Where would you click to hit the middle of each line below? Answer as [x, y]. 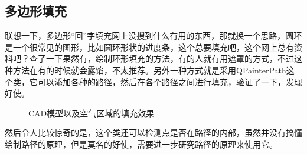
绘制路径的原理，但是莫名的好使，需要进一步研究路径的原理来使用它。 [141, 144]
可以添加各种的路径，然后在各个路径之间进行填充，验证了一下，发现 [170, 81]
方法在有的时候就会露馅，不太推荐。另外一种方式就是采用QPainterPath [149, 70]
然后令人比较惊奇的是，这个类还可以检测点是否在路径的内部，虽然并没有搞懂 [153, 133]
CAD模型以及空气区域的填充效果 [92, 113]
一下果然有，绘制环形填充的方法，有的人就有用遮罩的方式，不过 [170, 58]
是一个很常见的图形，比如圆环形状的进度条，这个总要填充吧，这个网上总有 [149, 47]
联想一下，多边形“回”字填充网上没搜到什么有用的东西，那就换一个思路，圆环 [153, 36]
